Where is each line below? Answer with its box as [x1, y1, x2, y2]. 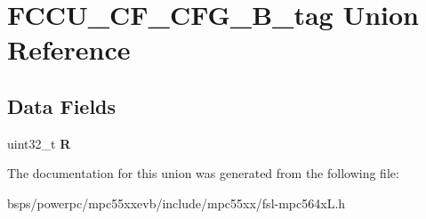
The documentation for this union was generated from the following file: [7, 164, 399, 182]
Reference [7, 31, 131, 68]
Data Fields [7, 92, 117, 119]
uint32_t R [7, 134, 71, 152]
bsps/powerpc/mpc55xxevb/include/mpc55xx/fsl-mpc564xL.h [7, 193, 346, 212]
